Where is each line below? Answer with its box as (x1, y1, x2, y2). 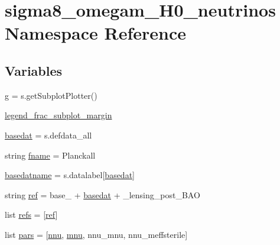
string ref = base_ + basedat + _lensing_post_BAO (5, 188, 200, 201)
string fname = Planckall (5, 149, 96, 161)
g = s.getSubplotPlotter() (5, 89, 97, 101)
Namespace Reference (5, 21, 186, 45)
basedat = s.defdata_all (5, 128, 92, 141)
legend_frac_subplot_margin (5, 109, 112, 121)
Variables (5, 61, 63, 79)
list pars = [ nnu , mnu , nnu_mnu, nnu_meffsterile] (5, 228, 188, 240)
